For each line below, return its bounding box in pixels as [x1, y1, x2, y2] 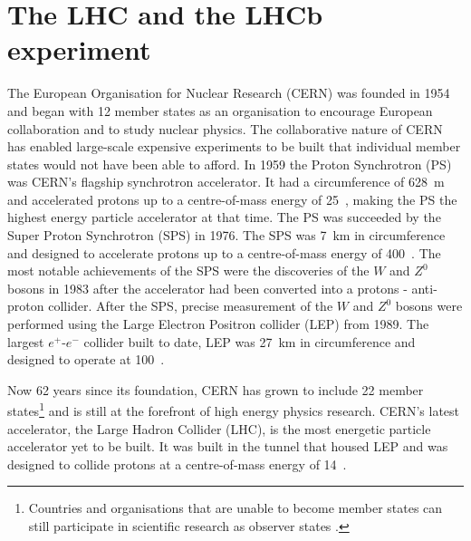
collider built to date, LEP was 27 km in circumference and [83, 332, 416, 351]
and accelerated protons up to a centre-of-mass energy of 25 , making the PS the [7, 189, 457, 208]
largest [7, 332, 44, 351]
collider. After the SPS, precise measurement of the [48, 296, 333, 315]
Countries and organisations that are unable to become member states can [28, 498, 443, 517]
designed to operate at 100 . [7, 350, 165, 369]
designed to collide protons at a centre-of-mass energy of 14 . [7, 454, 347, 473]
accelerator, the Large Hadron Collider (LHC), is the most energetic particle [7, 419, 431, 438]
